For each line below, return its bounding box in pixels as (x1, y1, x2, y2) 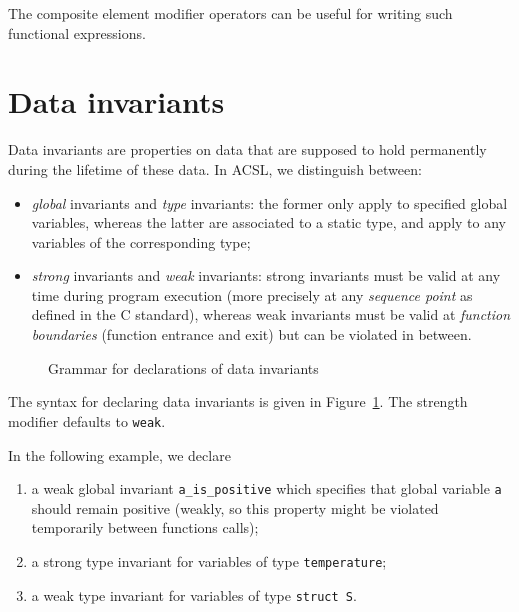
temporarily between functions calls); (31, 517, 259, 538)
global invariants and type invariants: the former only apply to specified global (31, 192, 508, 213)
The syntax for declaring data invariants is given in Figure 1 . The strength (8, 391, 468, 412)
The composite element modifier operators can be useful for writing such (8, 3, 453, 23)
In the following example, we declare (8, 444, 231, 465)
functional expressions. (8, 22, 146, 43)
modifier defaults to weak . (8, 410, 166, 431)
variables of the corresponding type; (31, 231, 251, 252)
